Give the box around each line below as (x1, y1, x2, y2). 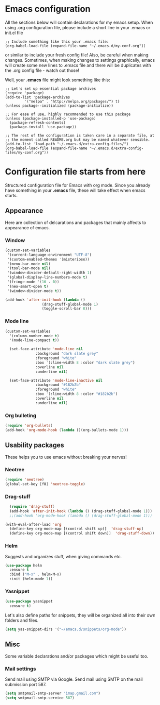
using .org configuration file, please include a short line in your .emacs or (5, 24, 151, 30)
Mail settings (5, 665, 36, 672)
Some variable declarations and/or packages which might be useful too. (5, 653, 148, 659)
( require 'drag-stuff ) (9, 504, 55, 509)
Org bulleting (5, 412, 37, 419)
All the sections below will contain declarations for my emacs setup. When (5, 19, 153, 25)
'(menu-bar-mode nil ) (7, 261, 51, 266)
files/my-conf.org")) (5, 150, 49, 155)
